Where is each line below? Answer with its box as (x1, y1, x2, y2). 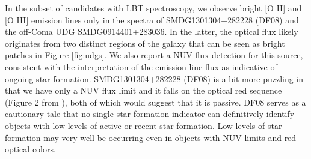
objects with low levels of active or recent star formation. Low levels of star (5, 119, 282, 131)
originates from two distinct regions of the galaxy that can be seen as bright (5, 37, 285, 49)
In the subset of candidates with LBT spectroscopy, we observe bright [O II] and (5, 2, 302, 14)
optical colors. (5, 143, 56, 155)
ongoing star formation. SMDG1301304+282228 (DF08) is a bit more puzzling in (5, 72, 304, 85)
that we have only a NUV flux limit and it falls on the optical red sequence (5, 84, 282, 97)
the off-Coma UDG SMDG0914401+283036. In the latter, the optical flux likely (5, 25, 298, 38)
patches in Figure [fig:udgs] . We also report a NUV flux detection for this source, (5, 49, 303, 61)
